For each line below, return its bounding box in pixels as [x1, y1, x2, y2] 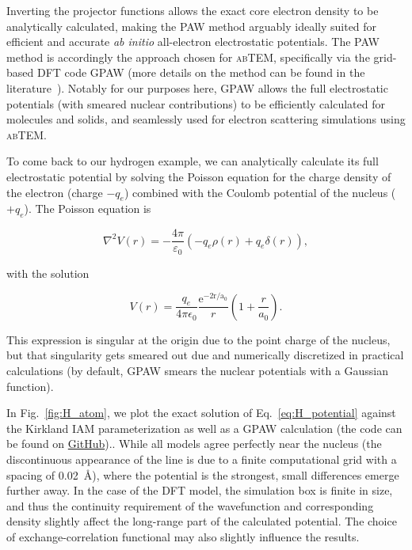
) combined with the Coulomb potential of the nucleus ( [124, 184, 396, 200]
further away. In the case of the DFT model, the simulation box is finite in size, [6, 482, 393, 499]
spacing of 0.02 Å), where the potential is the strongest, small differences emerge [6, 466, 399, 483]
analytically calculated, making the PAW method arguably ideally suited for [6, 17, 377, 34]
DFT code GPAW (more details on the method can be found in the [36, 64, 365, 81]
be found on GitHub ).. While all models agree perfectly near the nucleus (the [6, 435, 382, 452]
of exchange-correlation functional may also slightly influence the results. [6, 528, 360, 544]
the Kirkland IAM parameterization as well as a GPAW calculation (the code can [6, 419, 402, 436]
